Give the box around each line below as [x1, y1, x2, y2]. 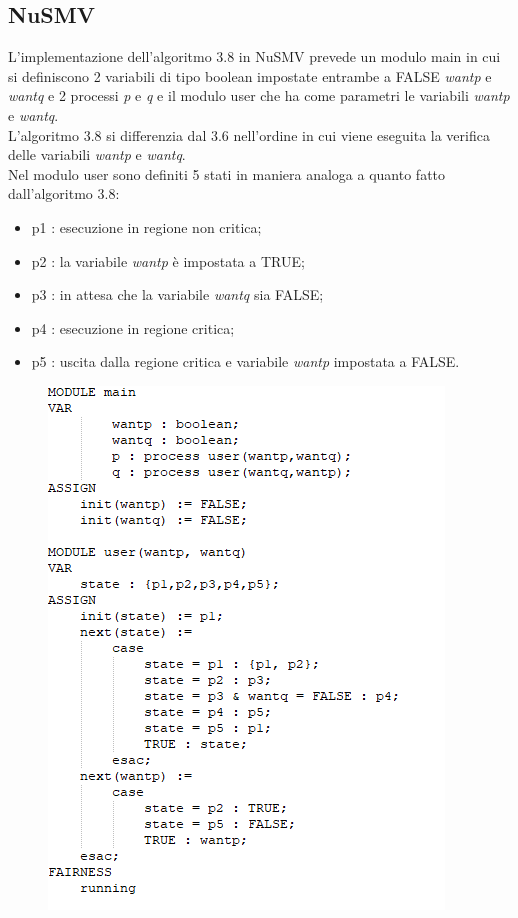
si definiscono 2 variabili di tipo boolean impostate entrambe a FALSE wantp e [8, 65, 492, 86]
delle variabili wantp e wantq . [8, 144, 186, 165]
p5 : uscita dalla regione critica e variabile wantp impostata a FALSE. [31, 351, 460, 372]
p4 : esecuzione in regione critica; [31, 317, 235, 338]
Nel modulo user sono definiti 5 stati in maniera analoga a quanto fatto [8, 163, 446, 184]
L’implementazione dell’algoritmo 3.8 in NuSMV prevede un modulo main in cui [8, 46, 501, 67]
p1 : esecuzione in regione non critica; [31, 216, 262, 237]
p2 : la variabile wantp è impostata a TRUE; [31, 250, 305, 271]
